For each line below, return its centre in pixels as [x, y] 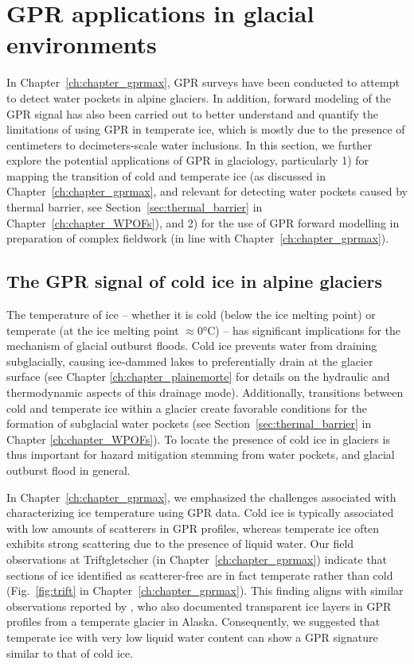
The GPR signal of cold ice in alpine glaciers [194, 281]
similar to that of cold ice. [70, 652]
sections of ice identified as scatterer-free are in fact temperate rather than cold [200, 575]
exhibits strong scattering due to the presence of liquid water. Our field [180, 544]
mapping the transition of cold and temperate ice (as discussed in [166, 175]
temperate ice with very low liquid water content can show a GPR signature [192, 637]
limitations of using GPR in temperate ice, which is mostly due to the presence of [206, 129]
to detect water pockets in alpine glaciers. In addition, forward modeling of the [199, 97]
